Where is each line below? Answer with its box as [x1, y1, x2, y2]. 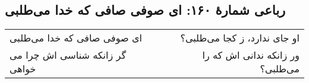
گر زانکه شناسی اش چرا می [10, 48, 127, 62]
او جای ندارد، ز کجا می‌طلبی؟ [180, 31, 299, 45]
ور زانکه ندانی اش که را [202, 48, 299, 62]
